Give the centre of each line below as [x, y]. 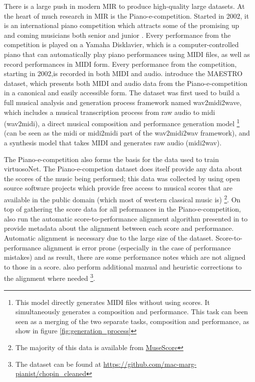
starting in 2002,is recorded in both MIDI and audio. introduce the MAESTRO [123, 73]
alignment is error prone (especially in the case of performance [137, 247]
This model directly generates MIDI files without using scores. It [113, 302]
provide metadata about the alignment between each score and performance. [119, 228]
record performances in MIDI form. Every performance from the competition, [120, 64]
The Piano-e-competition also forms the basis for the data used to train [112, 159]
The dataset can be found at [58, 364]
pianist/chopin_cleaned [51, 373]
